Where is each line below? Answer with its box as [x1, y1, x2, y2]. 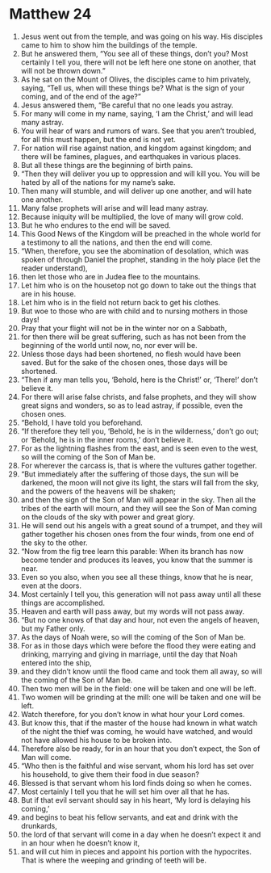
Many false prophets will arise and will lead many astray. [20, 203, 209, 212]
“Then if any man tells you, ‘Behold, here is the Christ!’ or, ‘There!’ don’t [20, 375, 258, 384]
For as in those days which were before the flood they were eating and [20, 640, 256, 650]
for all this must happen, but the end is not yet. [20, 134, 177, 144]
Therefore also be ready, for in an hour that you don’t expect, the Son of [20, 744, 261, 753]
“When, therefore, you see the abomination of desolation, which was [20, 246, 249, 255]
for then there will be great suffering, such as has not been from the [20, 332, 247, 342]
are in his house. [20, 288, 76, 299]
